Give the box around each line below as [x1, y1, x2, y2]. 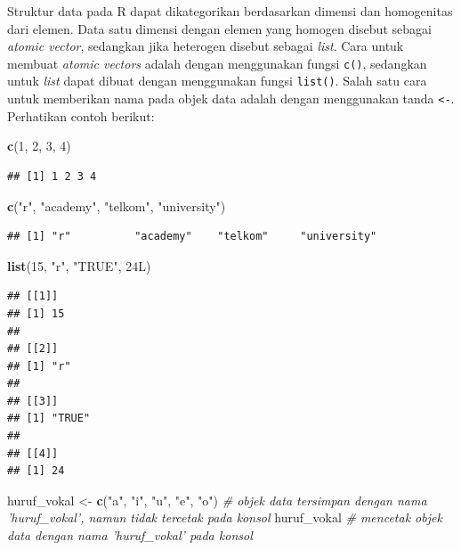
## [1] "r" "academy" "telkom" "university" [7, 230, 377, 243]
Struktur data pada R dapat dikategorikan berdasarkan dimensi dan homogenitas [7, 2, 453, 20]
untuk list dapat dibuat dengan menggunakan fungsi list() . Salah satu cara [7, 71, 427, 90]
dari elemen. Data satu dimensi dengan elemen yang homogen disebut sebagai [7, 19, 432, 37]
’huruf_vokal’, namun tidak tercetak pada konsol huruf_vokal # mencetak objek [7, 508, 442, 527]
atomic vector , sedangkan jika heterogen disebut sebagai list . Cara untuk [7, 37, 404, 55]
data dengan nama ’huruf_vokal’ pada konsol [7, 526, 253, 545]
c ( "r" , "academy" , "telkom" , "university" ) [7, 196, 226, 215]
